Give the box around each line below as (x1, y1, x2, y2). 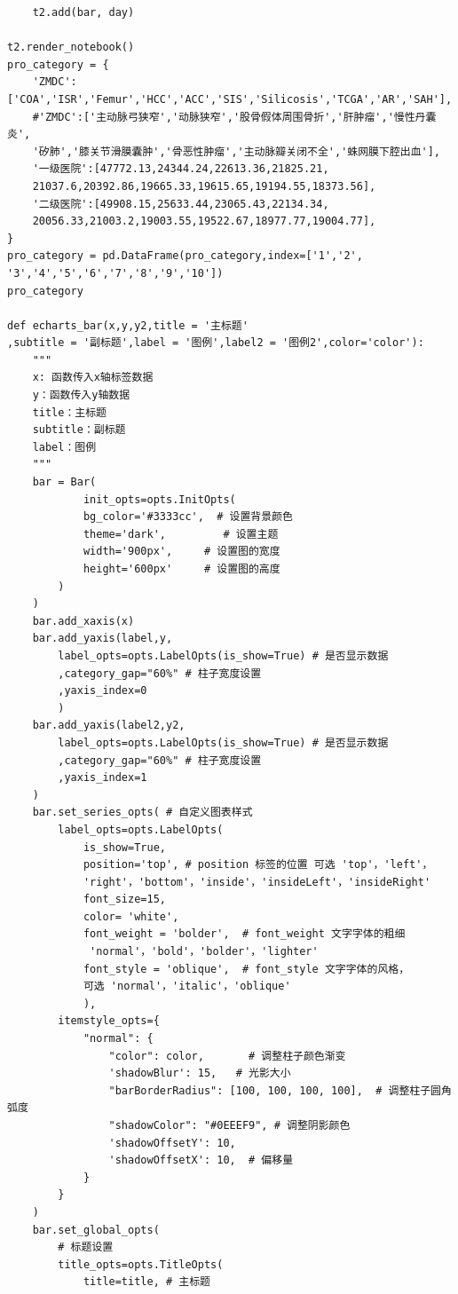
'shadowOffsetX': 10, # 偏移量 (108, 1154, 294, 1167)
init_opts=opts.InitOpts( (83, 493, 236, 506)
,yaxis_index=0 (58, 684, 147, 698)
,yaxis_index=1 (58, 771, 147, 785)
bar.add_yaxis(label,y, (32, 632, 173, 645)
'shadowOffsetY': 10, (108, 1136, 236, 1149)
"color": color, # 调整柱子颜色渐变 (108, 1049, 346, 1062)
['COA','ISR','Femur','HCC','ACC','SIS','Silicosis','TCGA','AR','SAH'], (7, 92, 453, 106)
